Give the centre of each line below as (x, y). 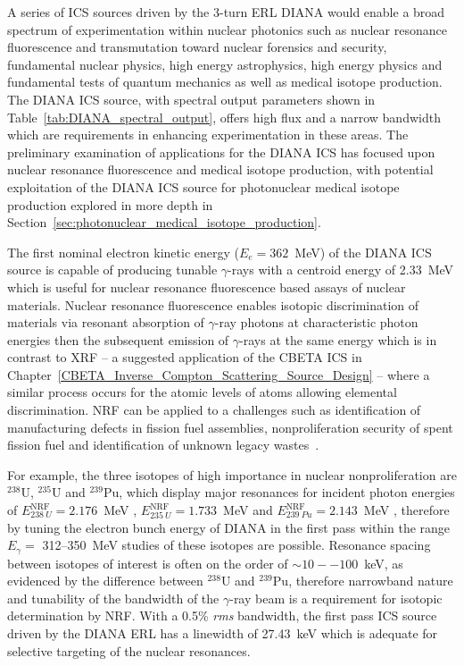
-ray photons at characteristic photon (316, 322)
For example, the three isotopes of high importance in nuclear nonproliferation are (232, 474)
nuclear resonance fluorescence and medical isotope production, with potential (220, 169)
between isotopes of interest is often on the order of (148, 563)
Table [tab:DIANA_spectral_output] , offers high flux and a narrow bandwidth (224, 117)
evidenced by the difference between (105, 581)
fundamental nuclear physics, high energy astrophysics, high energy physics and (225, 64)
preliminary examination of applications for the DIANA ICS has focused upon (221, 152)
